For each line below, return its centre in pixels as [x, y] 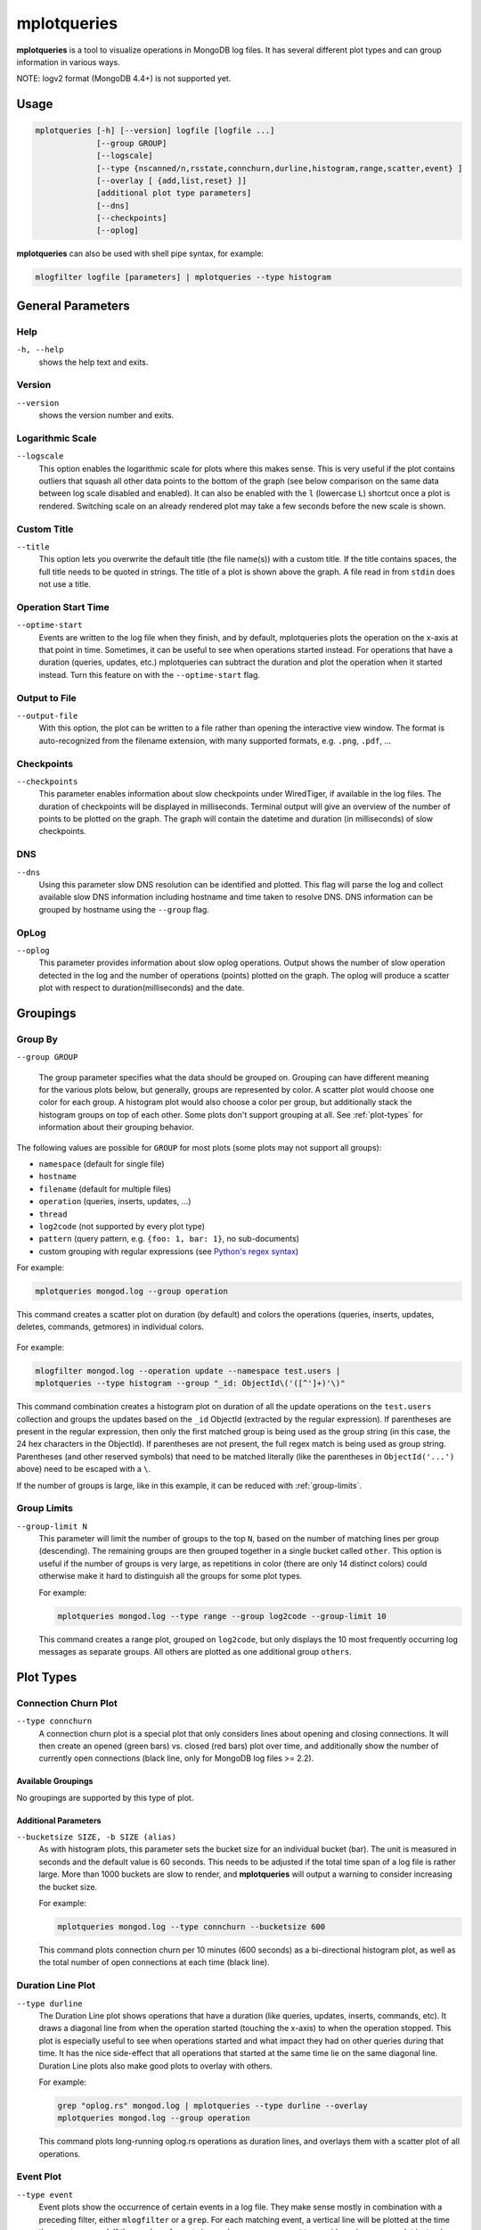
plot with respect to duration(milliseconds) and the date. [142, 988]
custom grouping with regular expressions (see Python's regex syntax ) [169, 1251]
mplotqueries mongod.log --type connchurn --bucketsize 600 [192, 1927]
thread [53, 1214]
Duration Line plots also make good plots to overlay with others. [156, 2066]
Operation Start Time [63, 607]
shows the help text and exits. [94, 362]
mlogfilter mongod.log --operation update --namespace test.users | [188, 1371]
